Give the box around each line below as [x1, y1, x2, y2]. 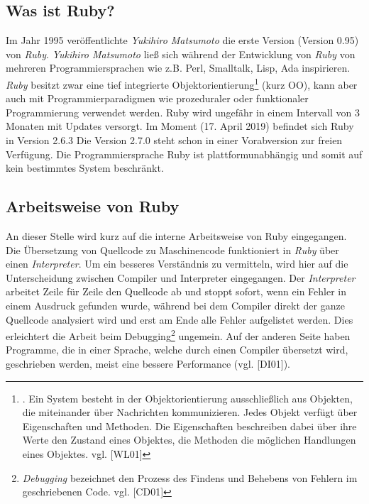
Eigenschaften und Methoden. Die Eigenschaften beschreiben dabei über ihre [22, 418, 357, 433]
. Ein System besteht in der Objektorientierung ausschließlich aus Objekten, [22, 390, 353, 405]
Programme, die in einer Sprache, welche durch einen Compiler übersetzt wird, [6, 342, 348, 357]
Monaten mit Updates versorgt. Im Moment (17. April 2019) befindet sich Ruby [6, 119, 354, 133]
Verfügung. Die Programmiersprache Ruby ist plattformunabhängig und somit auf [6, 146, 363, 161]
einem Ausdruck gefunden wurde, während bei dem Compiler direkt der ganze [6, 297, 345, 312]
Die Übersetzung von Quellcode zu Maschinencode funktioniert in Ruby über [6, 242, 339, 257]
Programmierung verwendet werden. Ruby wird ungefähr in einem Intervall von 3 [6, 104, 360, 119]
